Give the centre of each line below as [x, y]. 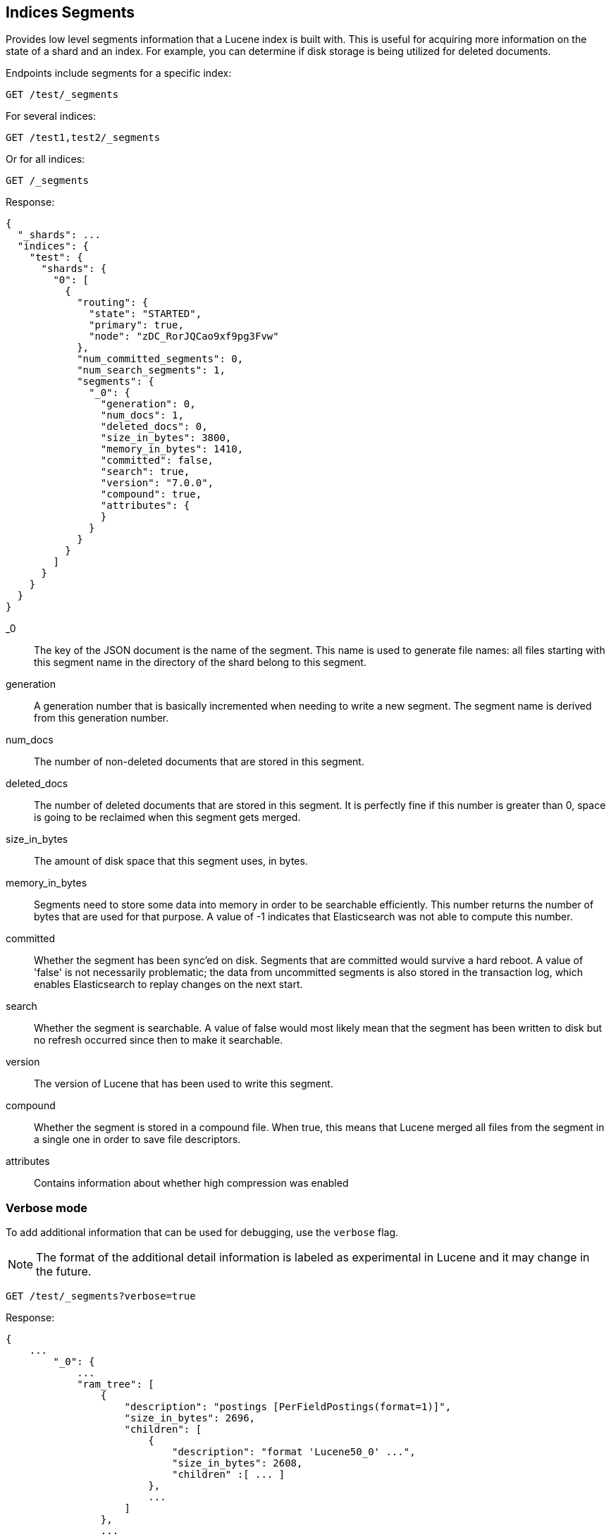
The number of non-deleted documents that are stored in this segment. [199, 762]
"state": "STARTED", [146, 314]
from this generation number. [101, 718]
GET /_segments [48, 181]
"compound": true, [151, 494]
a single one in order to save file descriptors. [137, 1140]
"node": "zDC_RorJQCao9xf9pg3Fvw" [184, 337]
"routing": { [113, 303]
